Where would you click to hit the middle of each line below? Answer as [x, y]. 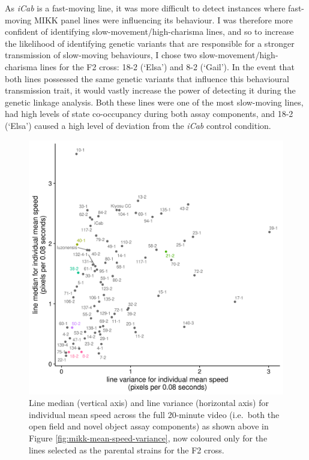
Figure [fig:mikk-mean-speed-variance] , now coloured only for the [148, 438]
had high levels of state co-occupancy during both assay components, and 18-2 [149, 114]
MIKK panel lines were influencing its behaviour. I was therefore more [163, 19]
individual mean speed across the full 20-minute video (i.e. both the [154, 414]
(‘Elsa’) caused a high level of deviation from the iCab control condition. [138, 125]
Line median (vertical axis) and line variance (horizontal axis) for [149, 403]
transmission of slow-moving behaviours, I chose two [101, 55]
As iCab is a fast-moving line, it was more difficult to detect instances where [145, 8]
